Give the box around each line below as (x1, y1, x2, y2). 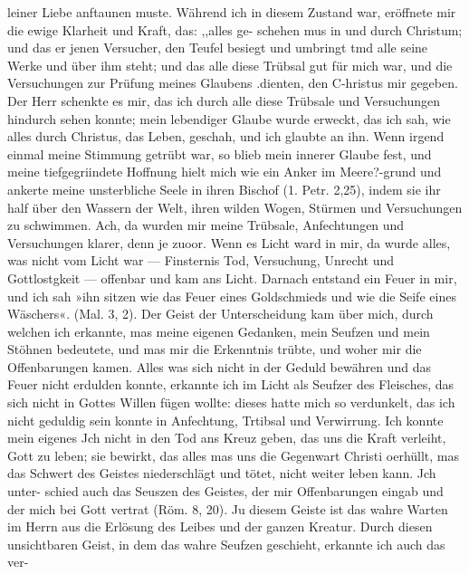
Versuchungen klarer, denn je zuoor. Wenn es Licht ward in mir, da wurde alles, (7, 233, 451, 252)
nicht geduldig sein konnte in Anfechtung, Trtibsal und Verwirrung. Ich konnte (7, 410, 444, 429)
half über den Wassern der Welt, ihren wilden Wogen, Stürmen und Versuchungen (7, 197, 463, 216)
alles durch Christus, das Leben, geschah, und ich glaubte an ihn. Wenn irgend (7, 127, 445, 146)
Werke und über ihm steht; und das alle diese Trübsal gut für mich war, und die (7, 55, 453, 74)
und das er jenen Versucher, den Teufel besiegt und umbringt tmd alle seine (7, 38, 428, 57)
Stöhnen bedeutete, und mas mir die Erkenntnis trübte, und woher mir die (7, 340, 422, 359)
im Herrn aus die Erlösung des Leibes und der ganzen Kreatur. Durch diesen (7, 517, 433, 536)
